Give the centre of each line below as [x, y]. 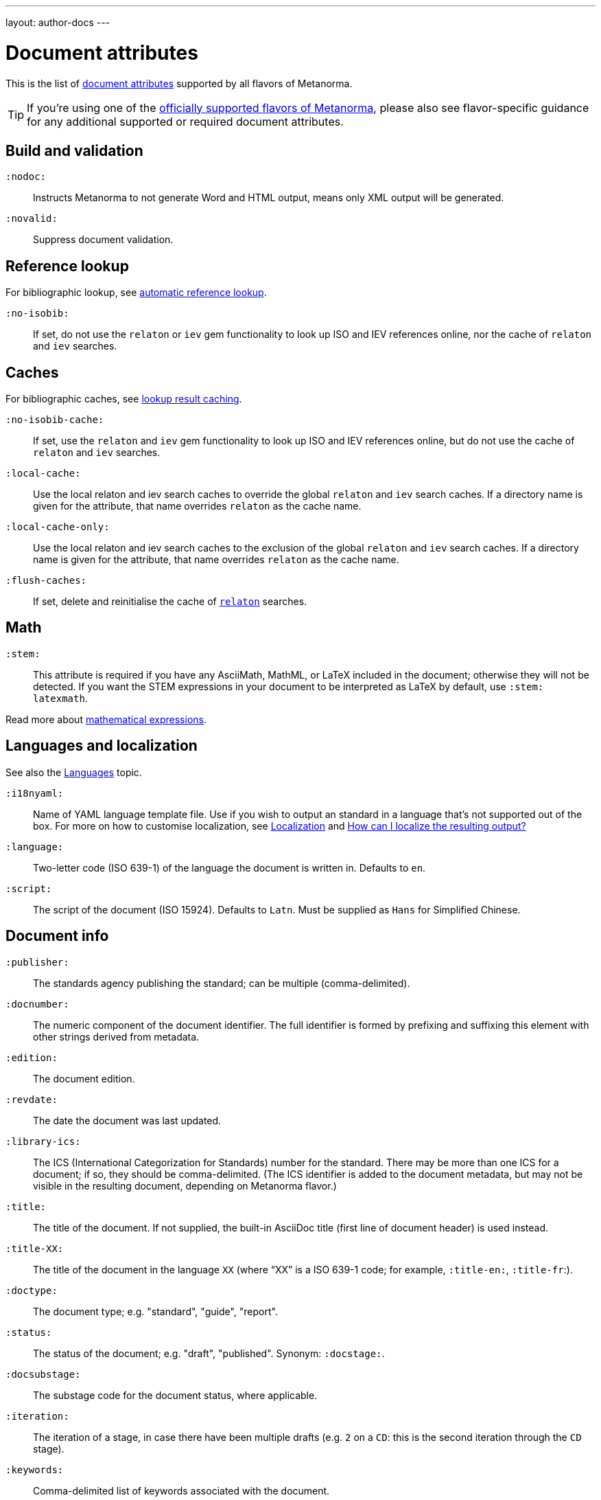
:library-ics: [43, 1141]
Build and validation [74, 150]
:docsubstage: [43, 1374]
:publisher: [37, 962]
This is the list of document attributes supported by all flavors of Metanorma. [179, 83]
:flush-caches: [46, 581]
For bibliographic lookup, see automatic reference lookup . [136, 293]
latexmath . [60, 698]
